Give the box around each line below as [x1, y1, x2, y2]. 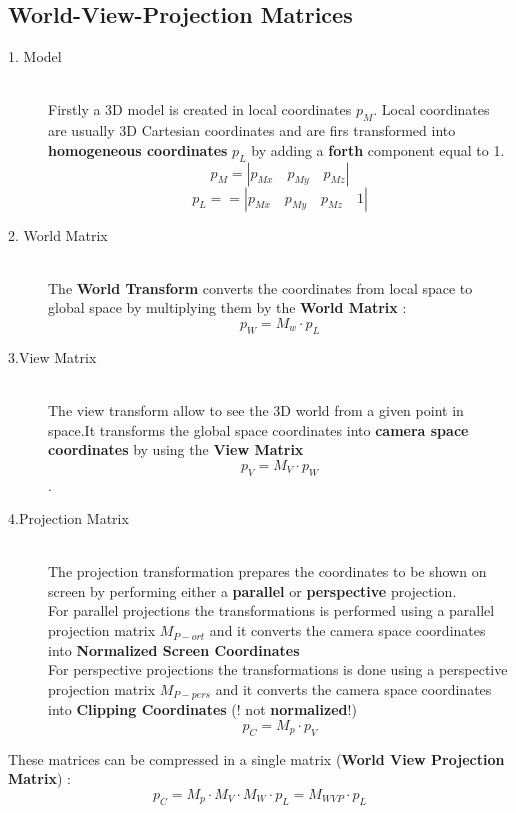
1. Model [8, 46, 62, 67]
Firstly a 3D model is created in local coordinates [48, 99, 352, 120]
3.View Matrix [8, 346, 97, 367]
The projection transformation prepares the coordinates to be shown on [48, 561, 487, 582]
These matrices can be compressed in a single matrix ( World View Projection [8, 748, 505, 769]
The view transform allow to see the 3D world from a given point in [48, 399, 464, 420]
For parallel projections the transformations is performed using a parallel [48, 600, 495, 621]
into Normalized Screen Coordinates [48, 639, 300, 660]
